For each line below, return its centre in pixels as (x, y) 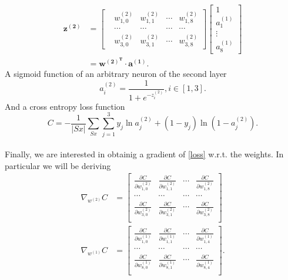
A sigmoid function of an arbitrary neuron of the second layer (116, 74)
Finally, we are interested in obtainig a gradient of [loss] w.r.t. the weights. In (144, 154)
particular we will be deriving (58, 165)
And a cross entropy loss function (65, 106)
